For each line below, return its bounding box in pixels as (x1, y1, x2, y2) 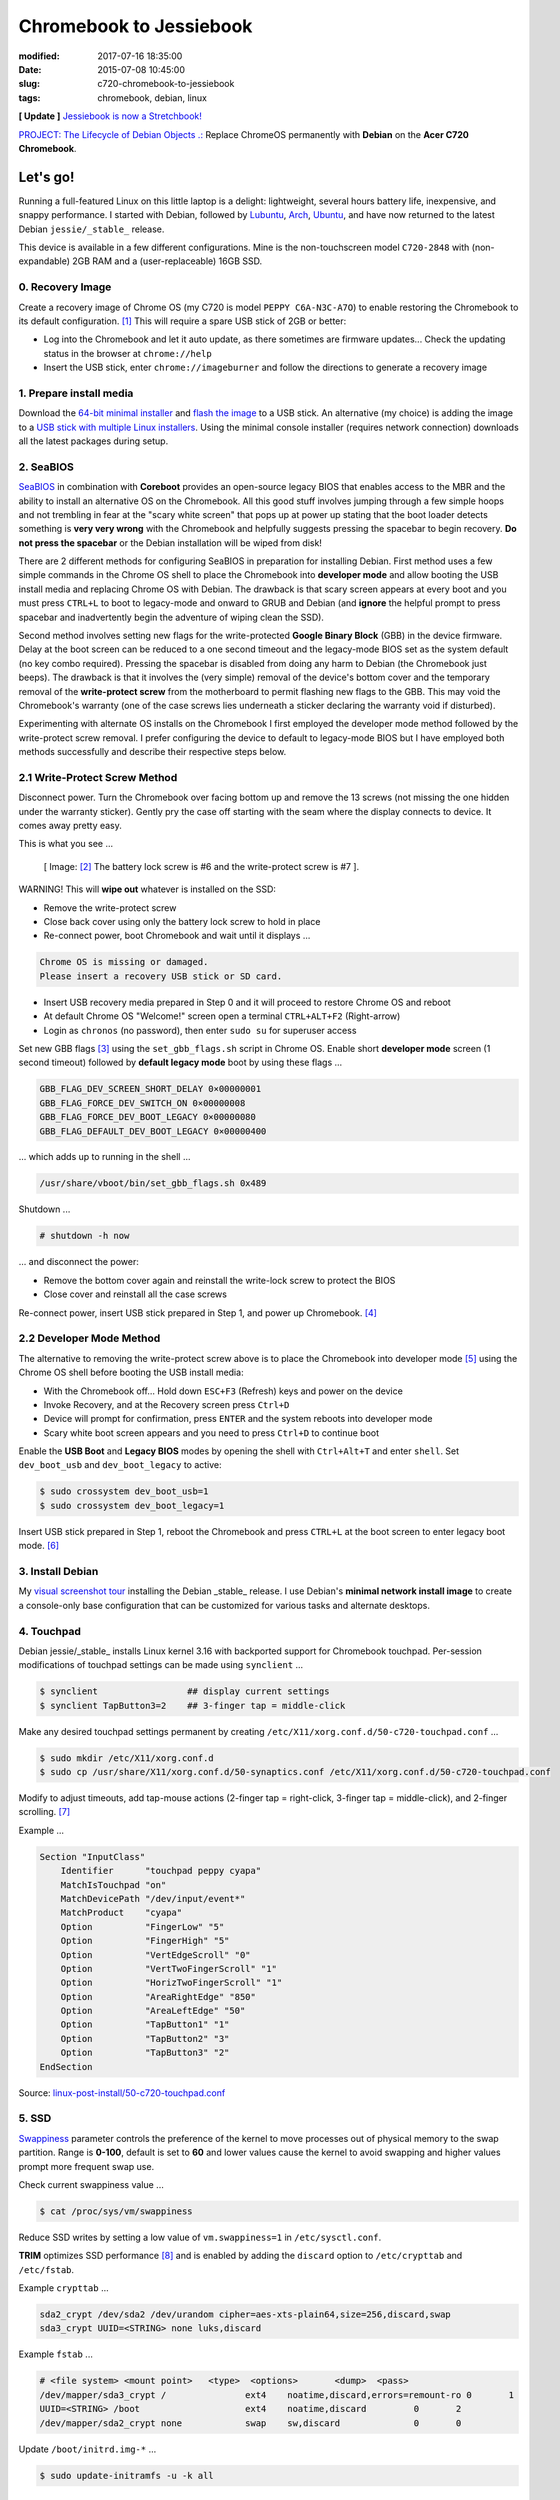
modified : (18, 50, 60, 62)
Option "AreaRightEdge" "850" (60, 1991, 257, 2002)
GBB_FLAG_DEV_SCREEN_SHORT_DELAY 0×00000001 (39, 1083, 262, 1095)
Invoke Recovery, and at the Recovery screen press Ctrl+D (43, 1398, 290, 1410)
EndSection (39, 2061, 93, 2072)
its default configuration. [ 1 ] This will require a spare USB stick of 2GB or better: (18, 315, 347, 327)
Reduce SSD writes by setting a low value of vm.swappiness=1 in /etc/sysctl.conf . (18, 2231, 382, 2243)
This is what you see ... (18, 838, 114, 850)
